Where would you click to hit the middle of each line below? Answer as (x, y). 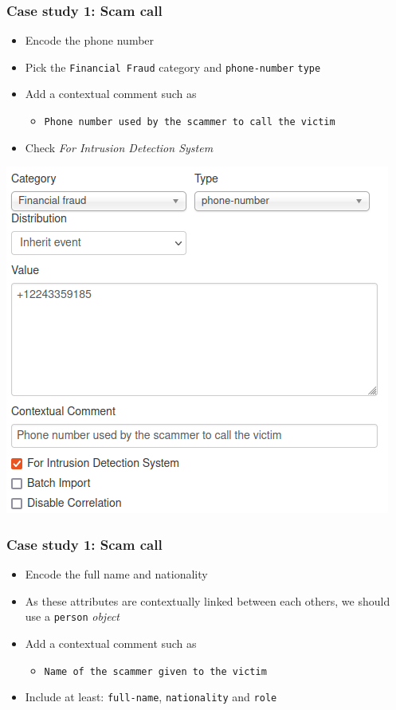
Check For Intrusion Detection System (119, 147)
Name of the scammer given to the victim (155, 671)
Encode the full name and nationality (116, 574)
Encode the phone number (90, 40)
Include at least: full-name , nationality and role (151, 697)
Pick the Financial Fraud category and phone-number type (173, 67)
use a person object (72, 616)
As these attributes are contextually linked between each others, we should (208, 600)
